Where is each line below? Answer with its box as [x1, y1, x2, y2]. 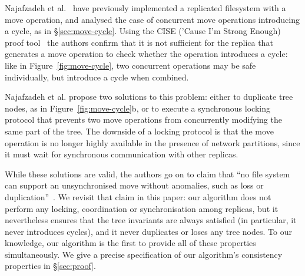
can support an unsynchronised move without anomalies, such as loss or [5, 179, 264, 191]
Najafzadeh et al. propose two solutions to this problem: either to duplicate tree [5, 90, 293, 103]
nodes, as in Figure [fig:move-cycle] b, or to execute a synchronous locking [5, 102, 270, 114]
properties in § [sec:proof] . [5, 260, 96, 272]
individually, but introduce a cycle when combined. [5, 70, 189, 83]
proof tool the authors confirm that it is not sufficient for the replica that [5, 36, 273, 48]
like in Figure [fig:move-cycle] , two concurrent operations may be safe [5, 59, 256, 71]
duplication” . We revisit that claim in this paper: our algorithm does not [5, 190, 271, 203]
